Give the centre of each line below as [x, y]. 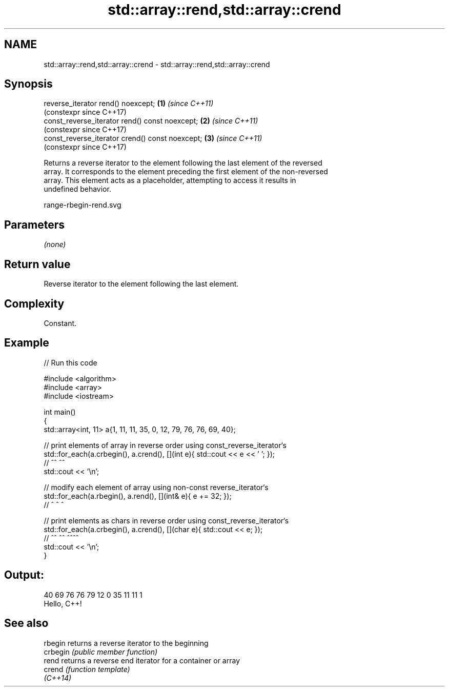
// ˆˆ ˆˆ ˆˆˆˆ [61, 538]
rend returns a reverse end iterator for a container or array [142, 660]
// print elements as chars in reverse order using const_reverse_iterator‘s [166, 520]
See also [26, 623]
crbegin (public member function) [101, 652]
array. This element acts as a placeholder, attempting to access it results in [170, 180]
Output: [24, 575]
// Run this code [70, 362]
